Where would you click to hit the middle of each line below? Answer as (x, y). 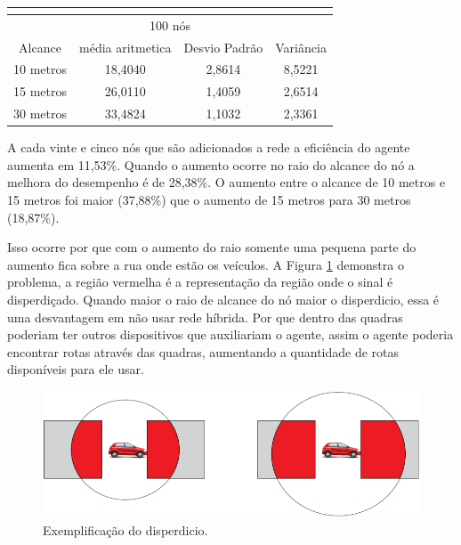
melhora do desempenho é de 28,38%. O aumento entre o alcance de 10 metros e (226, 182)
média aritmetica (125, 47)
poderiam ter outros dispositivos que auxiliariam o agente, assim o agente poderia (230, 334)
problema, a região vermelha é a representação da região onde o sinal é (200, 282)
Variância (301, 47)
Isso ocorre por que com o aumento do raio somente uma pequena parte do (212, 247)
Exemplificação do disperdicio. (125, 529)
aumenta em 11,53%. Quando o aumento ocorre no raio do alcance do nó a (211, 164)
